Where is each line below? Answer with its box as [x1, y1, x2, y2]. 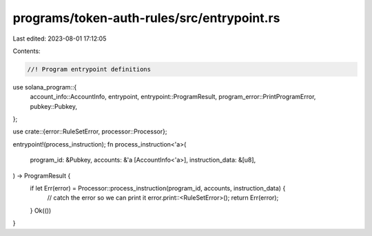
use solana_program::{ [12, 83, 77, 91]
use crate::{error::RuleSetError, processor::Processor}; [12, 127, 167, 136]
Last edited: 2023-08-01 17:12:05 [12, 34, 107, 43]
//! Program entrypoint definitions [27, 65, 152, 73]
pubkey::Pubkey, [30, 102, 77, 110]
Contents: [12, 47, 41, 55]
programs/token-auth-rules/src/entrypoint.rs [12, 10, 280, 25]
